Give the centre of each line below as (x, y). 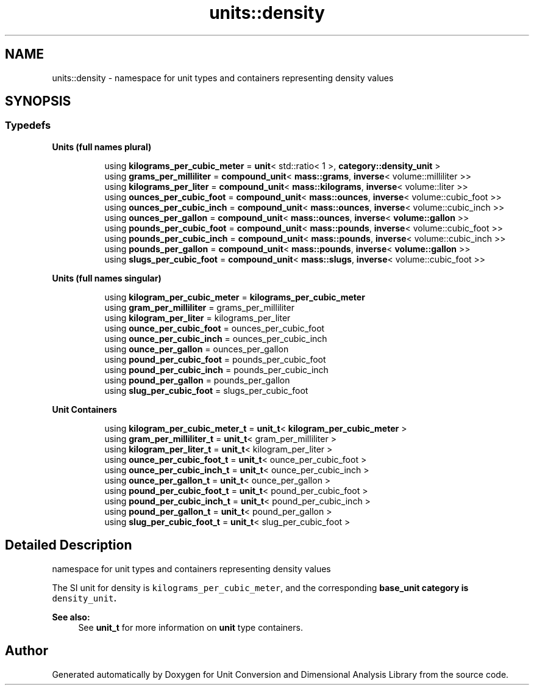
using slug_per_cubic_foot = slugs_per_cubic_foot (206, 390)
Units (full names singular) (107, 278)
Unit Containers (84, 409)
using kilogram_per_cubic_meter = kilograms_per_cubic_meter (235, 297)
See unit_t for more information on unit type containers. (190, 627)
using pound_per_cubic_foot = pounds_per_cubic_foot (215, 359)
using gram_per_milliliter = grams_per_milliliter (199, 307)
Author (27, 651)
